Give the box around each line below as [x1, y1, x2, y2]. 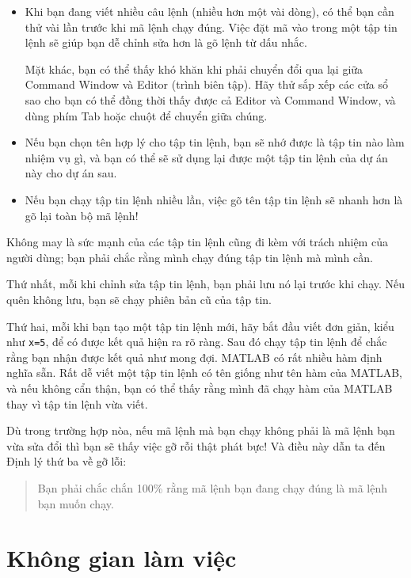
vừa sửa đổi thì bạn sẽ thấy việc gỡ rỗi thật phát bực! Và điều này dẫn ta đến [6, 437, 386, 454]
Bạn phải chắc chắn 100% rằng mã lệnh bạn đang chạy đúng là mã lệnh [37, 479, 388, 496]
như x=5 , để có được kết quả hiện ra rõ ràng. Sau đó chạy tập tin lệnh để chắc [6, 333, 387, 350]
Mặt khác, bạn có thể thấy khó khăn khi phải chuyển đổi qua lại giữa [25, 60, 363, 77]
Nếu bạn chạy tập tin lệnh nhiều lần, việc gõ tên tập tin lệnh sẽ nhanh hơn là [25, 191, 403, 207]
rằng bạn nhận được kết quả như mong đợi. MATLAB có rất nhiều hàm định [6, 348, 382, 365]
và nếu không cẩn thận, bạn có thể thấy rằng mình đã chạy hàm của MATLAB [6, 379, 393, 396]
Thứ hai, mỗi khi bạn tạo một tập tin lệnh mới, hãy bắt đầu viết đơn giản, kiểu [6, 318, 394, 334]
